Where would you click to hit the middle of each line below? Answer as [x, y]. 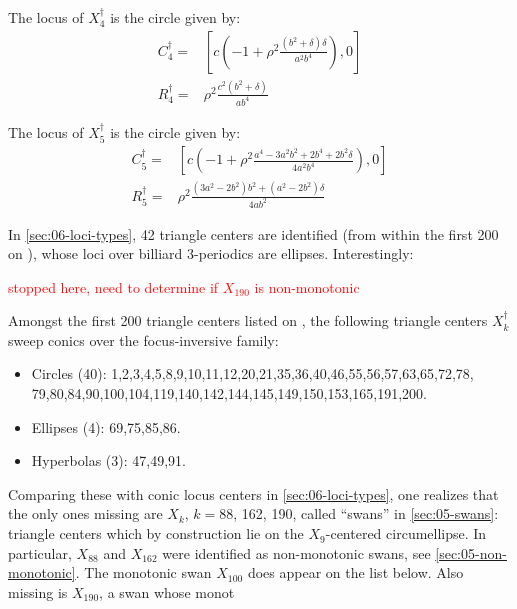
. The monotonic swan [143, 572]
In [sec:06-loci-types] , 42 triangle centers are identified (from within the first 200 [253, 233]
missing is [38, 591]
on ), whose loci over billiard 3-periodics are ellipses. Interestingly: [211, 253]
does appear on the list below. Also [355, 572]
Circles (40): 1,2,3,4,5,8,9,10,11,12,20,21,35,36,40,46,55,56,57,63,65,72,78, [252, 373]
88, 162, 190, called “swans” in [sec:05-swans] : [359, 513]
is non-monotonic [307, 286]
